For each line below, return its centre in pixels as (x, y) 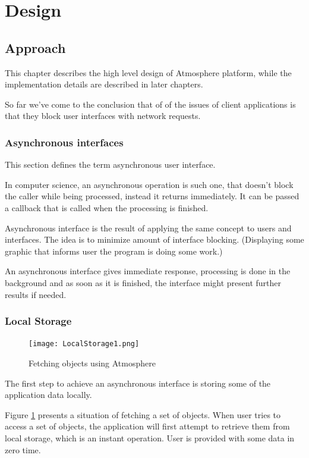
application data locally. (48, 395)
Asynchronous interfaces (64, 142)
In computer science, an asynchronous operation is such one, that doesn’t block (149, 184)
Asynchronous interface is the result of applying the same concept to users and (148, 228)
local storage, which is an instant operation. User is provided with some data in (150, 437)
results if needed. (36, 294)
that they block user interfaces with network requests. (103, 116)
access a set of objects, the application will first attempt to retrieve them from (147, 426)
